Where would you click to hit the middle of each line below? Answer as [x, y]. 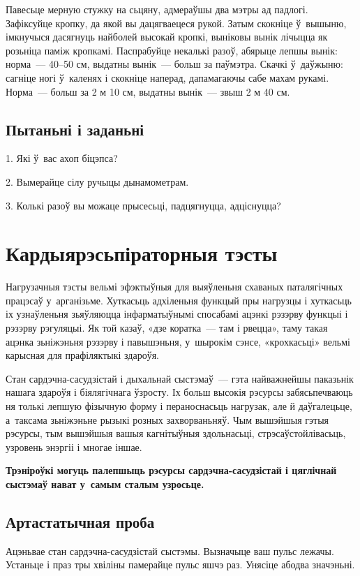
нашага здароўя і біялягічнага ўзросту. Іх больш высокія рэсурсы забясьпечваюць [179, 392]
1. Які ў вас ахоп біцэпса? [62, 158]
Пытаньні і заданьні [75, 129]
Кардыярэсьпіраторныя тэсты [142, 253]
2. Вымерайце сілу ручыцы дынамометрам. [97, 181]
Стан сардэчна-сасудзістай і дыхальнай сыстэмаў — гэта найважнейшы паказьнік [180, 378]
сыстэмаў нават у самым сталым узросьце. [105, 483]
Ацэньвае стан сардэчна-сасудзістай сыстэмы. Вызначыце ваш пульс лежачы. [170, 551]
